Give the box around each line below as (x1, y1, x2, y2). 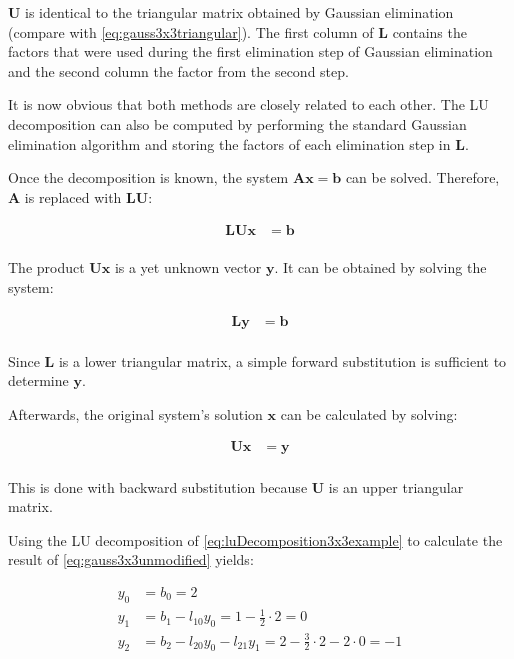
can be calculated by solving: (280, 403, 458, 424)
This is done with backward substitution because (8, 476, 308, 497)
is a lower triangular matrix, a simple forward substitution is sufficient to (58, 350, 507, 371)
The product (8, 257, 85, 278)
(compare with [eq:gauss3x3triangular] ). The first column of (8, 21, 374, 42)
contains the (392, 21, 467, 42)
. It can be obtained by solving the (274, 257, 487, 278)
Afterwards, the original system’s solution (8, 403, 263, 424)
